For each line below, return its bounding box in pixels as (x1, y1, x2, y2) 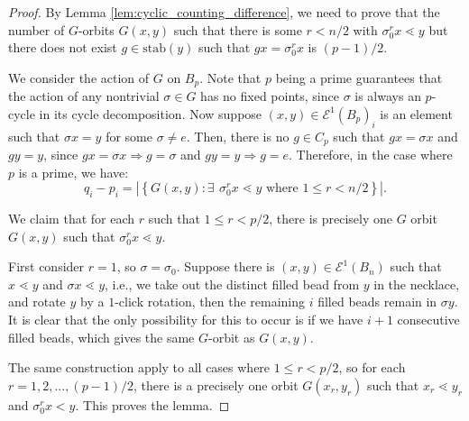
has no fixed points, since (200, 87, 339, 105)
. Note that (199, 68, 262, 87)
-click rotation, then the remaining (115, 292, 306, 311)
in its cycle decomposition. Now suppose (39, 104, 262, 123)
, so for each (338, 358, 406, 377)
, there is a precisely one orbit (133, 375, 299, 394)
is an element (380, 104, 453, 123)
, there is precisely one (269, 209, 393, 228)
